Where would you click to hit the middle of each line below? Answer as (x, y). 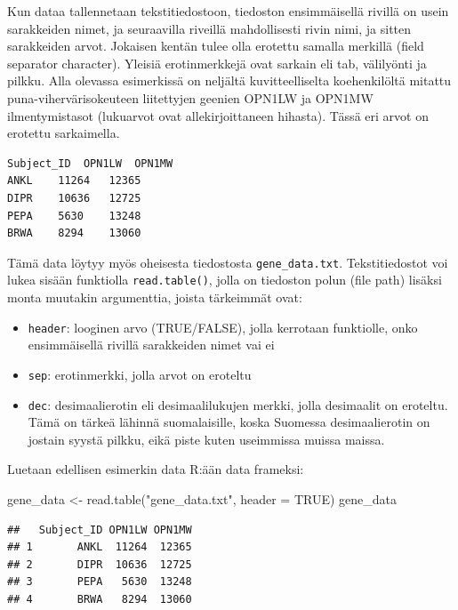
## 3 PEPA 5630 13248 (100, 582)
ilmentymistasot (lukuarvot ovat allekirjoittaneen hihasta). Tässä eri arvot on (218, 115)
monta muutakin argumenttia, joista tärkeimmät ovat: (155, 297)
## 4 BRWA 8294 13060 (100, 599)
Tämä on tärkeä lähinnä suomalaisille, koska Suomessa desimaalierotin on (229, 422)
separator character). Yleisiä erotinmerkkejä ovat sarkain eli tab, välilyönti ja (217, 63)
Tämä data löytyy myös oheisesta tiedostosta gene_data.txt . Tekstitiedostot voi (228, 262)
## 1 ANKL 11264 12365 (100, 547)
